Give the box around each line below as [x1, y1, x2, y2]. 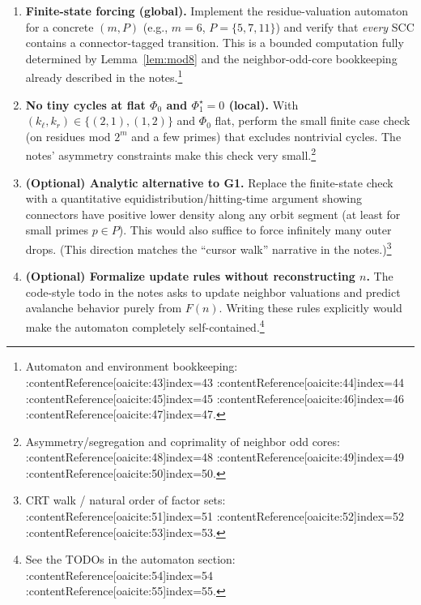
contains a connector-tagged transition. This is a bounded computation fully [25, 34, 404, 51]
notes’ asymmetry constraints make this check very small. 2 [25, 144, 317, 164]
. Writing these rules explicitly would [219, 299, 402, 316]
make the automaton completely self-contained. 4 [25, 316, 265, 335]
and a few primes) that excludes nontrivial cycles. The [131, 127, 402, 144]
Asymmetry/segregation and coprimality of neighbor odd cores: [25, 432, 340, 449]
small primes [25, 221, 88, 238]
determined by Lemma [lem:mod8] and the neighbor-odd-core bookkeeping [25, 49, 398, 67]
